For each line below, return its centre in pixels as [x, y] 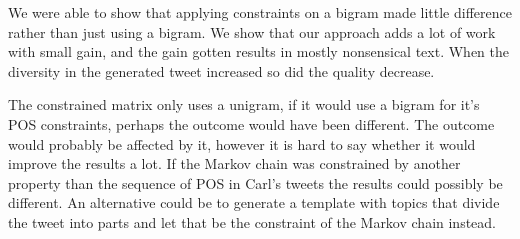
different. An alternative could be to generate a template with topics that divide [254, 202]
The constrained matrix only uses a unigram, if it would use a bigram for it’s [244, 104]
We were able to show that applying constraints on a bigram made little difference [260, 12]
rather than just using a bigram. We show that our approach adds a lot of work [252, 31]
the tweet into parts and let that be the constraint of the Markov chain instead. [252, 221]
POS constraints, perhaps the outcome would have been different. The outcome [251, 123]
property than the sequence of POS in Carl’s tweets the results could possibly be [255, 182]
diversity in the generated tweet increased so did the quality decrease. [221, 70]
